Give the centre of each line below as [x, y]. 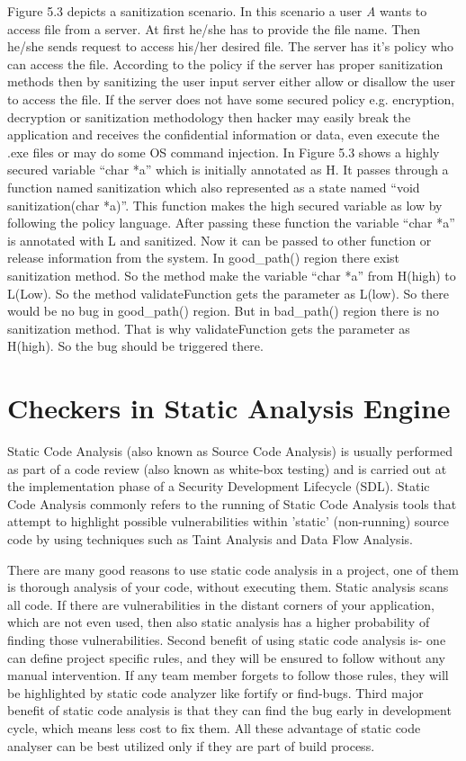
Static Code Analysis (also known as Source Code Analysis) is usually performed [230, 451]
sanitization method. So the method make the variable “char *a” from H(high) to [232, 275]
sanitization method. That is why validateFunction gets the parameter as [209, 328]
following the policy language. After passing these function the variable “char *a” [231, 223]
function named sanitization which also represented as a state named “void [214, 187]
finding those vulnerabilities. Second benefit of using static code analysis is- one [227, 639]
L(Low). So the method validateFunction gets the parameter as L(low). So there [229, 293]
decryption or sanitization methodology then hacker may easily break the [209, 116]
